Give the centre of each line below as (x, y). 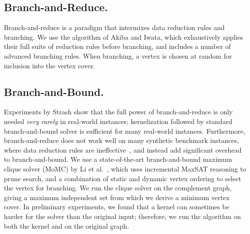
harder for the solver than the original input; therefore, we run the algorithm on (123, 216)
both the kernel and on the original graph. (66, 226)
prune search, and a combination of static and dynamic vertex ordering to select (123, 178)
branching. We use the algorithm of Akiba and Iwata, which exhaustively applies (124, 37)
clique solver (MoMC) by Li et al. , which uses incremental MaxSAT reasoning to (125, 168)
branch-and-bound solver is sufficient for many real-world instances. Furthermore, (125, 131)
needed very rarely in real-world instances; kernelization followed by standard (118, 121)
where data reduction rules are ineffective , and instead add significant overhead (123, 149)
